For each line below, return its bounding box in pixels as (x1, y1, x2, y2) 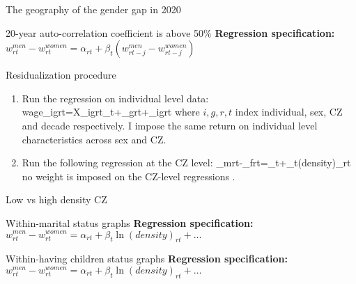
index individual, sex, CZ (235, 104, 343, 119)
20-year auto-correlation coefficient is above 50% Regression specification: (6, 25, 335, 40)
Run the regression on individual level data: (22, 90, 209, 105)
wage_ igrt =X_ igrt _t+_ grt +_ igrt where (22, 104, 200, 119)
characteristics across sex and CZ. (22, 132, 167, 146)
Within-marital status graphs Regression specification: (6, 215, 254, 230)
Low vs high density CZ (6, 192, 107, 207)
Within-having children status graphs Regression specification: (6, 251, 288, 266)
